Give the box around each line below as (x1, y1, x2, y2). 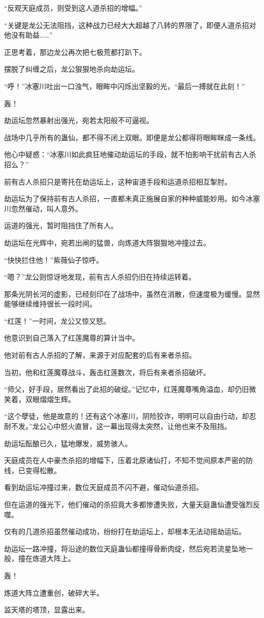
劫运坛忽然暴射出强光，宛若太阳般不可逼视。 (4, 115, 153, 126)
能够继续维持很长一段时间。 (4, 298, 96, 309)
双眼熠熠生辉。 (25, 393, 75, 404)
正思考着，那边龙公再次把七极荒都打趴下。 (4, 46, 146, 57)
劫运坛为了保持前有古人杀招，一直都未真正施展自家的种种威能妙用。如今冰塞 (4, 193, 260, 204)
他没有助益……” (4, 29, 53, 40)
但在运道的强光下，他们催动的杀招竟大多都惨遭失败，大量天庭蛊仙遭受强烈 (4, 499, 253, 509)
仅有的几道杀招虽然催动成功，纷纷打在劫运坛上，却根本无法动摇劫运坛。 (4, 526, 246, 537)
